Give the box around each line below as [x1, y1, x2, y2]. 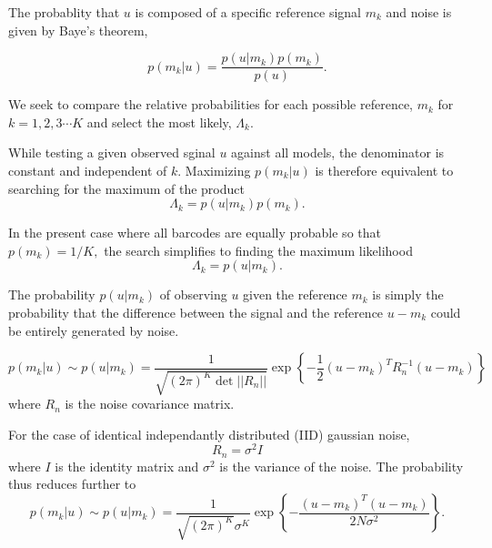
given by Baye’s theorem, [8, 20, 148, 39]
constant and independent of [8, 161, 167, 180]
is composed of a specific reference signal [135, 3, 361, 21]
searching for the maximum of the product [8, 178, 245, 198]
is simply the [372, 285, 444, 304]
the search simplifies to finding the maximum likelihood [104, 240, 413, 259]
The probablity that [8, 3, 120, 21]
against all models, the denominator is [231, 143, 445, 162]
